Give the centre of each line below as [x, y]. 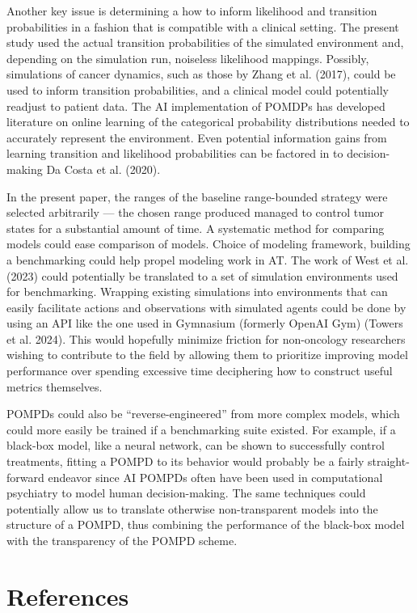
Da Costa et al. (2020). [103, 169]
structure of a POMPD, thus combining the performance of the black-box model [206, 524]
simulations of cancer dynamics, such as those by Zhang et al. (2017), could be [201, 74]
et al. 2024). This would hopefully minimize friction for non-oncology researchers [206, 338]
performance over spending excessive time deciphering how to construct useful [200, 371]
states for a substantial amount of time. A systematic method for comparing [196, 228]
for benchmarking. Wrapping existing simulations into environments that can [197, 292]
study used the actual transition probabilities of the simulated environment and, [205, 42]
